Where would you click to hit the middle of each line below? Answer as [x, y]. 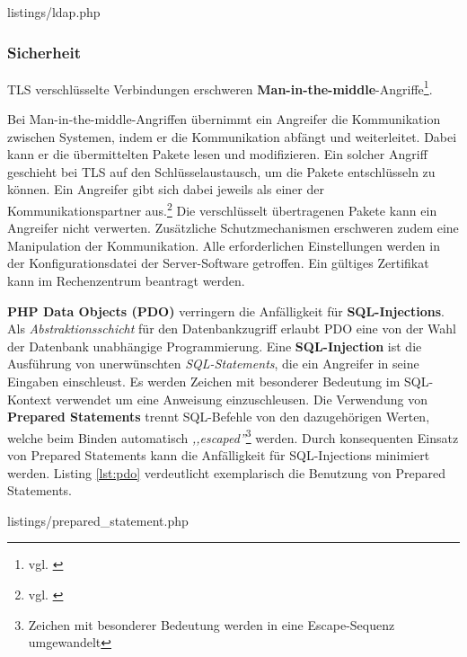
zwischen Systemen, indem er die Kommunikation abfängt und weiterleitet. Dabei [232, 136]
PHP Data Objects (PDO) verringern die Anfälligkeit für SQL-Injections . [226, 311]
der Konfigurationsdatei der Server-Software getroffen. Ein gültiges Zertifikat [218, 263]
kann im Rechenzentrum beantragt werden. [126, 281]
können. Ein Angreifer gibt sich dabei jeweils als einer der [166, 189]
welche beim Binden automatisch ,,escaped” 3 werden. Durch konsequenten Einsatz [233, 436]
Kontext [30, 399]
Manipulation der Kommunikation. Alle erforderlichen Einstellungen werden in [224, 245]
